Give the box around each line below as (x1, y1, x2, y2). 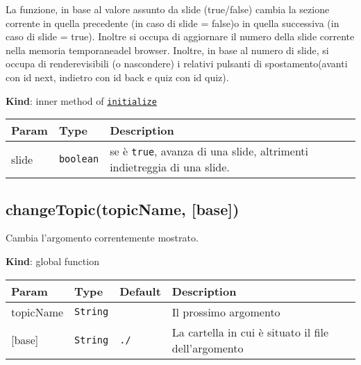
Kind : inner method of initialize (6, 93, 157, 108)
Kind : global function (6, 254, 99, 269)
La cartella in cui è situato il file (171, 323, 329, 340)
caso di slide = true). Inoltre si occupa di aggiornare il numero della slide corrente (6, 29, 355, 44)
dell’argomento (171, 339, 244, 356)
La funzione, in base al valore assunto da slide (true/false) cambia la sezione (6, 2, 330, 16)
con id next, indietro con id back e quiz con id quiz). (6, 69, 229, 84)
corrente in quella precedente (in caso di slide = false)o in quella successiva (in (6, 15, 339, 30)
